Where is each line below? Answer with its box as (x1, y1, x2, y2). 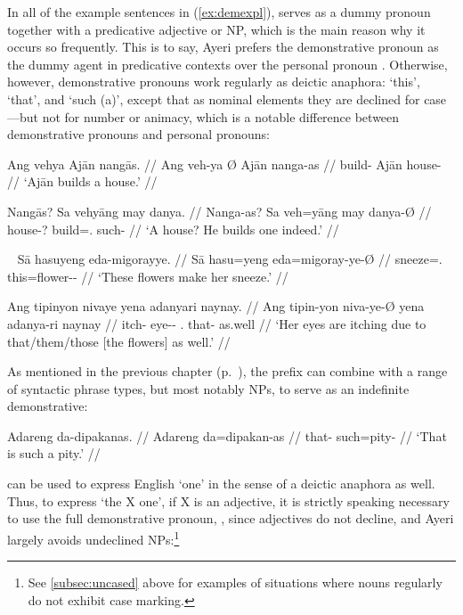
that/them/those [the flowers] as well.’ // (7, 332, 231, 350)
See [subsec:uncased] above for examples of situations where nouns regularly (28, 573, 443, 592)
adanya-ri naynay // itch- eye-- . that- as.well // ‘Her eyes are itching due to (7, 314, 426, 332)
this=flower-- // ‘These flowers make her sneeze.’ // (7, 266, 288, 285)
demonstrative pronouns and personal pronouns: (7, 125, 270, 143)
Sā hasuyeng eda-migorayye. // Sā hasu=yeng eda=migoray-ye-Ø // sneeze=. (17, 250, 443, 268)
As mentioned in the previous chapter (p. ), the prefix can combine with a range (7, 362, 448, 381)
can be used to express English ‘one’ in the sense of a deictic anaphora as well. (7, 474, 435, 493)
